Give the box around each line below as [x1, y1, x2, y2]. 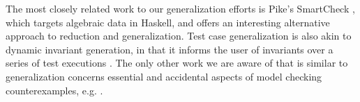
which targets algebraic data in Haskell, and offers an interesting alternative [6, 15, 330, 29]
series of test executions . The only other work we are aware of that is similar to [6, 56, 348, 70]
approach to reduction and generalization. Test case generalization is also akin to [6, 28, 352, 43]
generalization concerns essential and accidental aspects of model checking [6, 69, 322, 83]
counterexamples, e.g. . [6, 83, 103, 97]
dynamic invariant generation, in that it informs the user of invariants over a [6, 42, 333, 56]
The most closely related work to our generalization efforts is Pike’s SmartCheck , [6, 1, 355, 15]
